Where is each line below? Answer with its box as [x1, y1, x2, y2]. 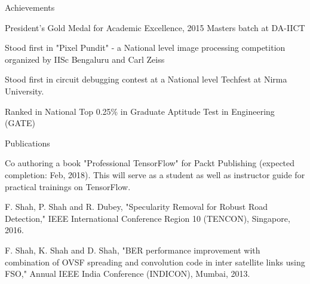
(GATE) [5, 117, 35, 129]
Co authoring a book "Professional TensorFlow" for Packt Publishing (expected [5, 157, 295, 169]
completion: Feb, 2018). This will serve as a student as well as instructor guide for [5, 168, 305, 181]
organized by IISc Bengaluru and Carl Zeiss [5, 53, 165, 65]
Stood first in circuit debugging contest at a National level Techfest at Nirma [5, 73, 287, 85]
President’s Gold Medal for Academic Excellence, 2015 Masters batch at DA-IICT [5, 21, 305, 33]
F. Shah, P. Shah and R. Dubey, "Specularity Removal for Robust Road [5, 200, 268, 213]
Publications [5, 136, 50, 149]
